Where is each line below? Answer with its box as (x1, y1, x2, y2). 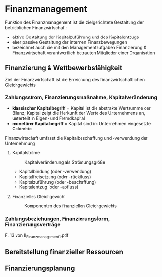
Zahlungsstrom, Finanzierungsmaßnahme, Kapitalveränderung (5, 94, 158, 101)
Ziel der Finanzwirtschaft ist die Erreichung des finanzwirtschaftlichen (5, 76, 145, 82)
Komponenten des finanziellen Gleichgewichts (24, 203, 117, 209)
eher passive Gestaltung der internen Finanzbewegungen (12, 39, 127, 45)
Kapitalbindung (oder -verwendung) (19, 169, 91, 175)
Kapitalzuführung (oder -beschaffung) (19, 179, 96, 185)
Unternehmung (5, 140, 35, 147)
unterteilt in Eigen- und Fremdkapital (12, 115, 85, 121)
